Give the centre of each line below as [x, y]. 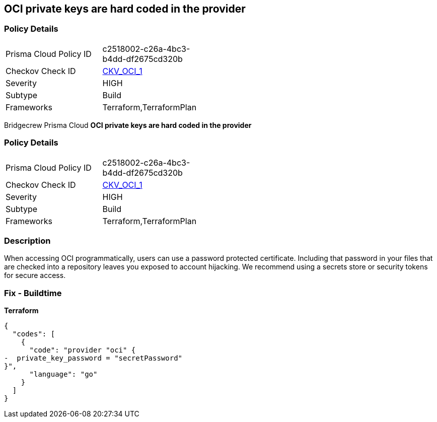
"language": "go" [63, 374]
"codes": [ [34, 334]
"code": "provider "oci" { [83, 350]
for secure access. [35, 275]
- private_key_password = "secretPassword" [93, 358]
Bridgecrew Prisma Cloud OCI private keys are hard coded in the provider [128, 125]
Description [27, 240]
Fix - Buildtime [33, 293]
